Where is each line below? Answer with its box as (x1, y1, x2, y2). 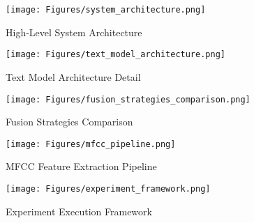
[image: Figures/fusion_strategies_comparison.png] (6, 94, 251, 105)
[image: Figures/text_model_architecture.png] (6, 49, 225, 60)
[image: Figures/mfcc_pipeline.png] (6, 139, 176, 149)
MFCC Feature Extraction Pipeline (6, 159, 157, 174)
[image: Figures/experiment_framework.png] (6, 184, 211, 194)
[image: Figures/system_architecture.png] (6, 5, 206, 15)
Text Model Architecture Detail (6, 69, 141, 84)
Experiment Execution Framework (6, 203, 152, 218)
